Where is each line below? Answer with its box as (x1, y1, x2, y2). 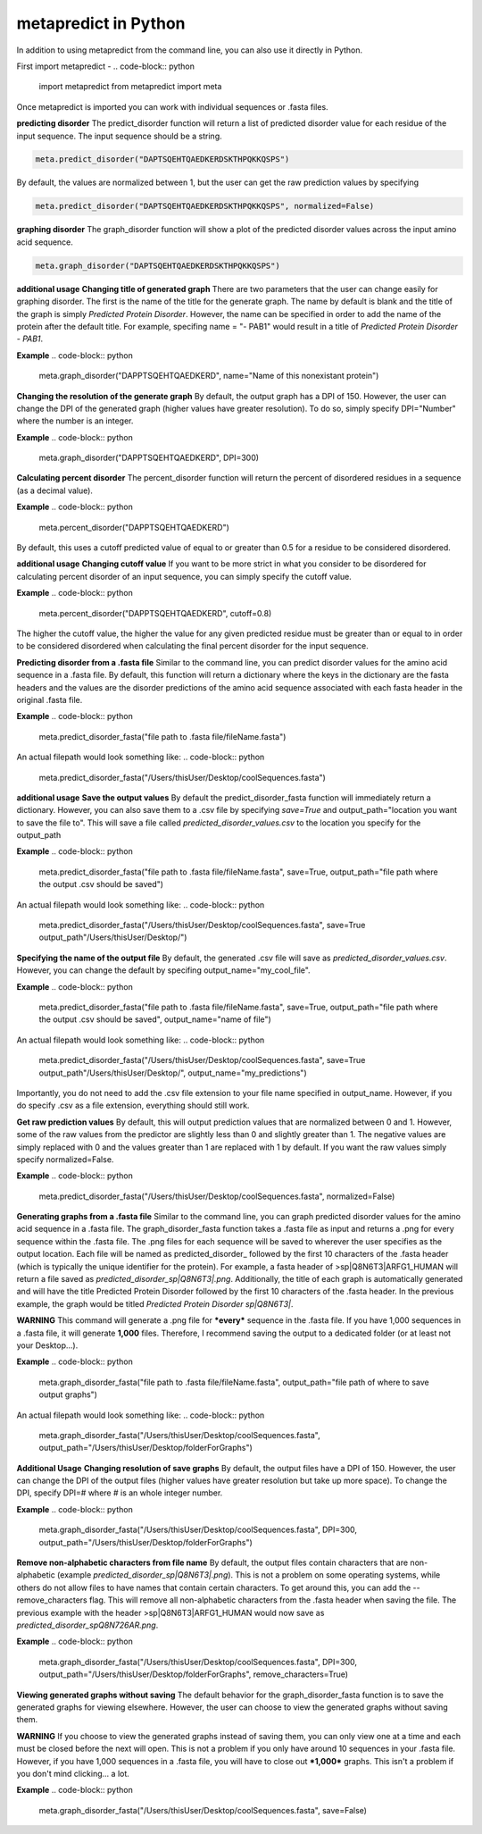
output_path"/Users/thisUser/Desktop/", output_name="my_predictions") (38, 1068, 307, 1078)
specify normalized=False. (16, 1153, 114, 1165)
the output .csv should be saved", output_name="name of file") (38, 1014, 271, 1025)
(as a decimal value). (16, 485, 94, 496)
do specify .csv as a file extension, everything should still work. (16, 1100, 250, 1111)
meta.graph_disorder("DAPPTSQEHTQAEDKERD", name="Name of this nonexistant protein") (38, 371, 379, 381)
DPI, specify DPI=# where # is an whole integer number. (16, 1487, 223, 1498)
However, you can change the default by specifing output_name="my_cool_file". (16, 965, 312, 976)
